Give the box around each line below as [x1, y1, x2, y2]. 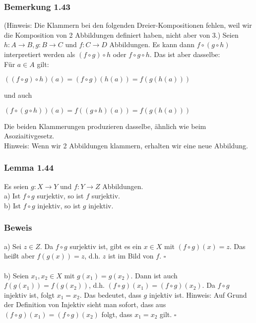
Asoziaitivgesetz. [4, 130, 55, 141]
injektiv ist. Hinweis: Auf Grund [149, 289, 247, 300]
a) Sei [4, 241, 21, 251]
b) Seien [4, 270, 29, 280]
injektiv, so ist [37, 200, 81, 210]
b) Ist [4, 200, 21, 210]
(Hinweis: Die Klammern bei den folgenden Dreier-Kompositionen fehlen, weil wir [4, 20, 252, 30]
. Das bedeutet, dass [79, 289, 141, 300]
